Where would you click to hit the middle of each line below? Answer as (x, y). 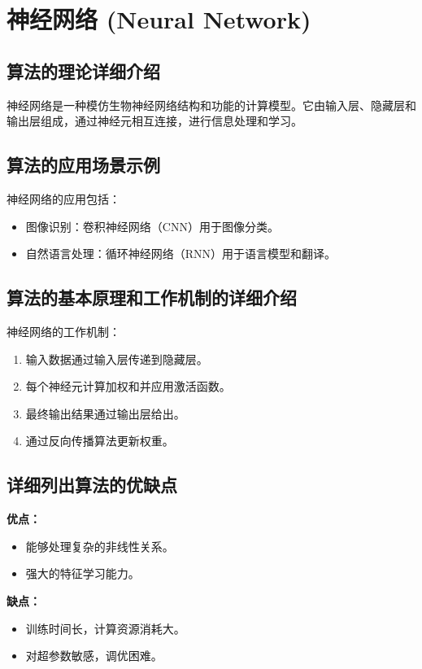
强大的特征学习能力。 (83, 573)
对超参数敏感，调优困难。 (94, 656)
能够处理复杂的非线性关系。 (100, 546)
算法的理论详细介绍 (83, 70)
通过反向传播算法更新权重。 (100, 441)
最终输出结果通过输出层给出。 (105, 413)
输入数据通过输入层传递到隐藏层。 (117, 359)
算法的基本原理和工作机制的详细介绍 (152, 297)
